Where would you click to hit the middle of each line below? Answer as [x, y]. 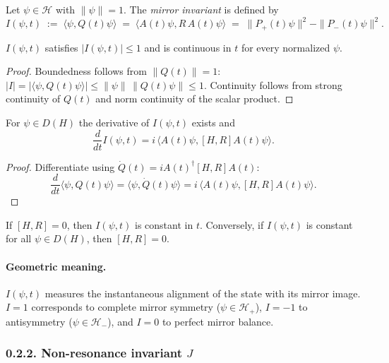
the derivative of [114, 122]
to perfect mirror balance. [218, 321]
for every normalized [286, 47]
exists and [213, 122]
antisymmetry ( [39, 321]
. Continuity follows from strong [273, 84]
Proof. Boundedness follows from [76, 71]
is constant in [164, 224]
